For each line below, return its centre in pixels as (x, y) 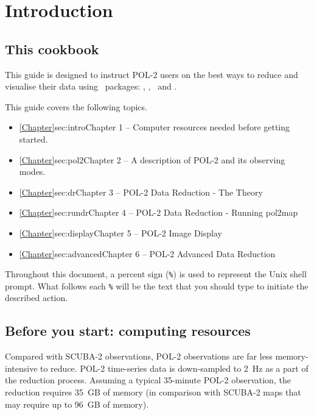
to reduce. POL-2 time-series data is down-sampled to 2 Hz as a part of (174, 368)
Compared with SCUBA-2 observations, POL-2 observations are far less (139, 356)
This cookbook (52, 48)
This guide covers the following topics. (76, 106)
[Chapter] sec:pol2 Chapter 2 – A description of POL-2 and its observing (152, 159)
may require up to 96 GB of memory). (77, 404)
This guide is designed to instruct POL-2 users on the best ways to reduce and (152, 74)
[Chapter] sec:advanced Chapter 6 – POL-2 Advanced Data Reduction (147, 253)
